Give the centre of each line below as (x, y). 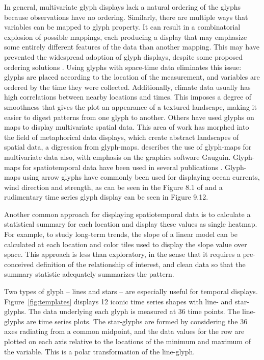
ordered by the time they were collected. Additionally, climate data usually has (127, 87)
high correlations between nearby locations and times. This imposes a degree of (128, 97)
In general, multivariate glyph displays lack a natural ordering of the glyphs (123, 7)
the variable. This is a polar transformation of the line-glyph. (100, 351)
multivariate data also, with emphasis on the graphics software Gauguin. (117, 157)
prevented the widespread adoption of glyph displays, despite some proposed (124, 56)
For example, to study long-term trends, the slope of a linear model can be (121, 234)
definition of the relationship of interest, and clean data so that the (141, 264)
